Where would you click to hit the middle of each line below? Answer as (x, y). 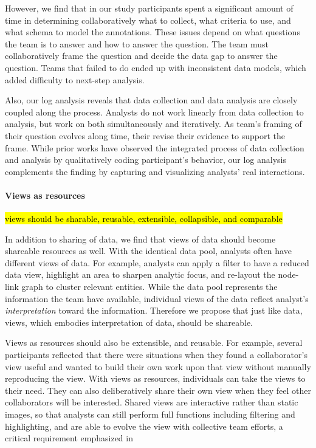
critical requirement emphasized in (69, 438)
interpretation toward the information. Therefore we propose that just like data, (154, 310)
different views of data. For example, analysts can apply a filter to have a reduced (157, 262)
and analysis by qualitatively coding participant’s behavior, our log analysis (146, 160)
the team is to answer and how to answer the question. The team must (137, 43)
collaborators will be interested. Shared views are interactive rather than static (152, 402)
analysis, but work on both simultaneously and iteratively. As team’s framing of (153, 124)
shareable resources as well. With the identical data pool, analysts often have (148, 251)
